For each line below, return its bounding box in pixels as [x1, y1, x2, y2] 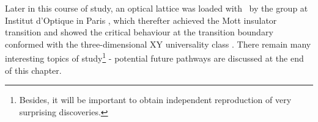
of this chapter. [5, 63, 62, 76]
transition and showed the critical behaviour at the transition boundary [5, 26, 273, 38]
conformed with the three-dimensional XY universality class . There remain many [5, 37, 311, 50]
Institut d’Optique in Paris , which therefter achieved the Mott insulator [5, 13, 277, 26]
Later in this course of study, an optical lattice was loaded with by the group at [5, 2, 308, 14]
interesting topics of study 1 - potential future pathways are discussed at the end [5, 50, 304, 65]
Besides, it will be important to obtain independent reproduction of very [19, 93, 292, 106]
